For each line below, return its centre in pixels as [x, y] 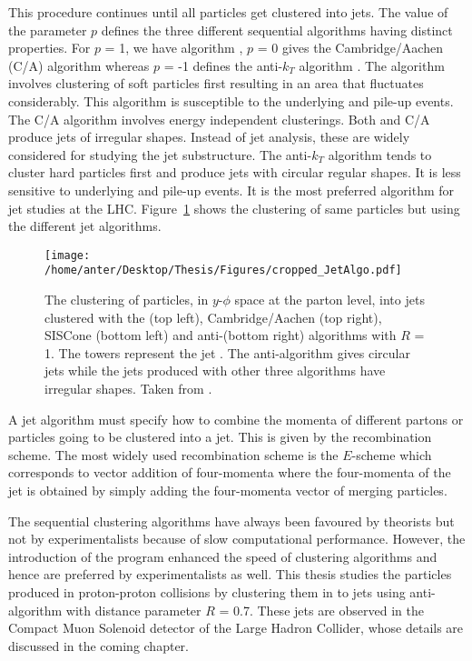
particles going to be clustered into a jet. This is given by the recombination [220, 437]
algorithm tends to [380, 154]
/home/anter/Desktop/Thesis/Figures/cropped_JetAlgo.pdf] [223, 270]
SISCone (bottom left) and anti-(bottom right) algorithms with [221, 335]
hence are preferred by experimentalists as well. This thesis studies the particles [230, 574]
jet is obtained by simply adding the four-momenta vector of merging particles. [228, 490]
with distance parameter [133, 610]
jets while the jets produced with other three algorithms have [215, 371]
